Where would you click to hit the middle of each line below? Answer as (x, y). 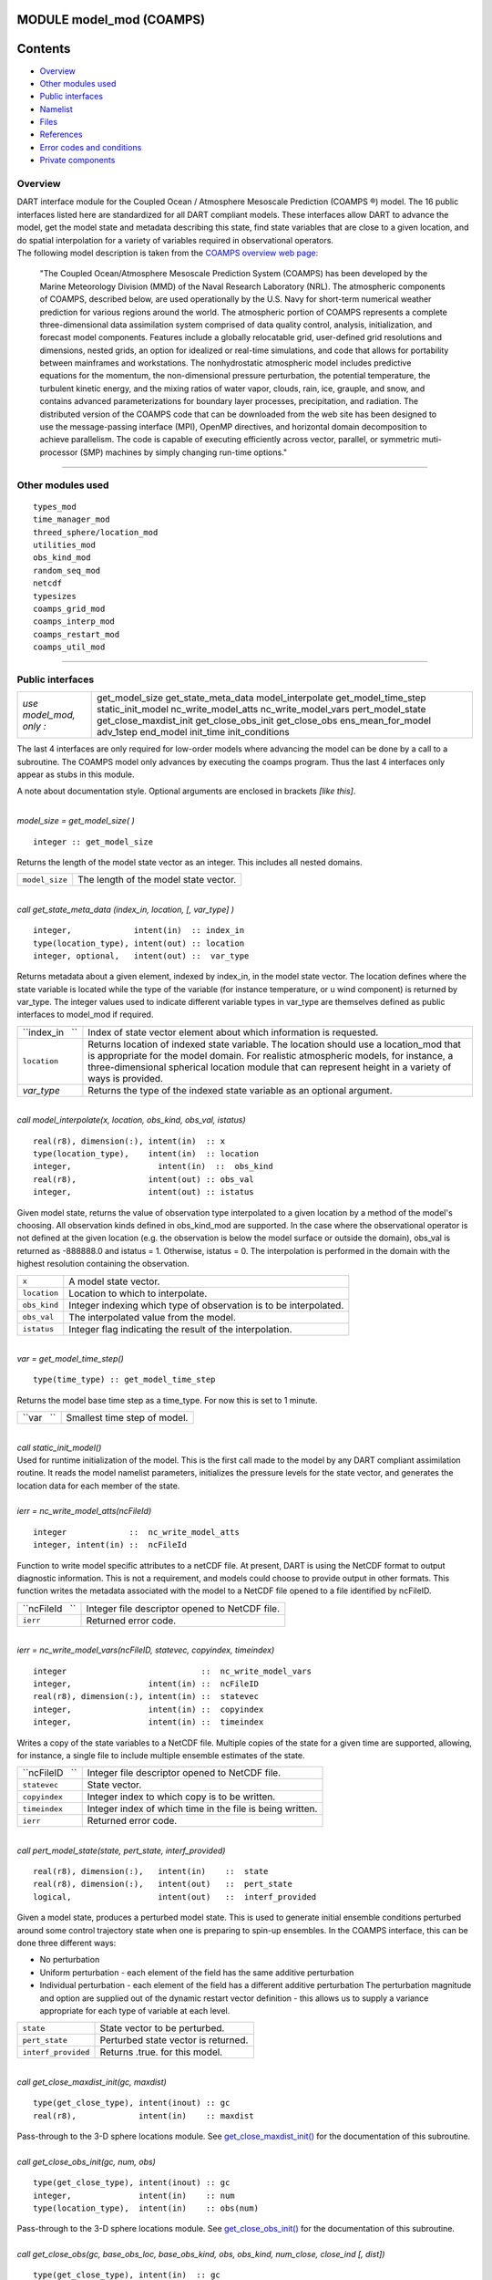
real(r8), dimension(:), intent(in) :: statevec (146, 1697)
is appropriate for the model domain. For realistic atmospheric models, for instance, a (271, 1055)
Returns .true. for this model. (161, 2052)
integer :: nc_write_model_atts (137, 1532)
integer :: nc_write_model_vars (172, 1671)
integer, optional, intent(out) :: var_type (141, 956)
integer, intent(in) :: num (134, 2195)
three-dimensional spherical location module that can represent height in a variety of (270, 1067)
